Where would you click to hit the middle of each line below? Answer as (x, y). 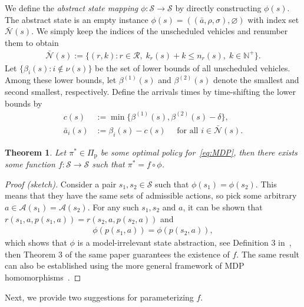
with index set (273, 19)
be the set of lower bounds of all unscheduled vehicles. (193, 67)
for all (188, 131)
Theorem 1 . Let (36, 152)
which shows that (36, 242)
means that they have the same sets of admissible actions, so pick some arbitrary (151, 195)
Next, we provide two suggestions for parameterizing (99, 297)
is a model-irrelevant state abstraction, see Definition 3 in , (184, 242)
